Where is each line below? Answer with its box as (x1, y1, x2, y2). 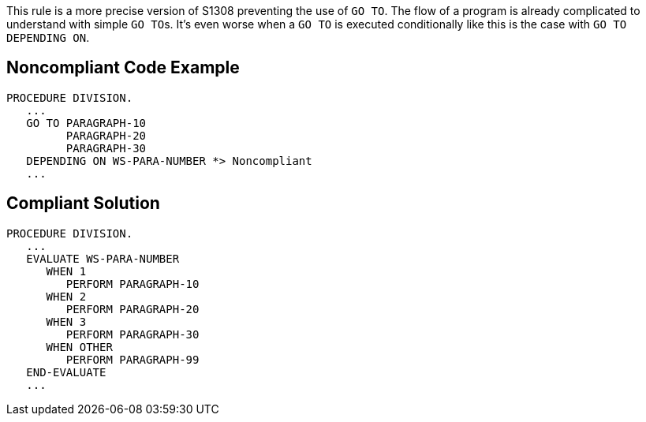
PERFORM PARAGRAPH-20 (65, 302, 200, 316)
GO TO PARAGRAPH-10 (26, 116, 147, 129)
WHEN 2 (46, 289, 87, 303)
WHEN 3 (46, 315, 87, 328)
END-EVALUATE (26, 365, 106, 379)
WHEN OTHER (46, 340, 113, 353)
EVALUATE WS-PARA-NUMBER (26, 252, 180, 265)
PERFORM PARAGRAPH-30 (65, 327, 200, 341)
